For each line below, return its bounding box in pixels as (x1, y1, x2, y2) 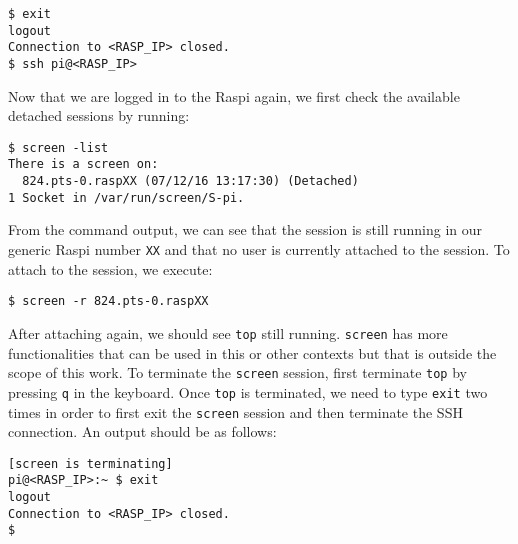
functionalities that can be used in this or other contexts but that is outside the (8, 342, 497, 363)
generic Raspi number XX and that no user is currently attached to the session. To (8, 239, 510, 260)
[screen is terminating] (8, 456, 173, 471)
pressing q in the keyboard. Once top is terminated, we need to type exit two (8, 381, 488, 402)
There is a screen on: (8, 157, 159, 172)
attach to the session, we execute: (8, 258, 213, 279)
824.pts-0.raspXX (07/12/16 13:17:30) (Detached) (22, 174, 359, 189)
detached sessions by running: (8, 105, 190, 126)
